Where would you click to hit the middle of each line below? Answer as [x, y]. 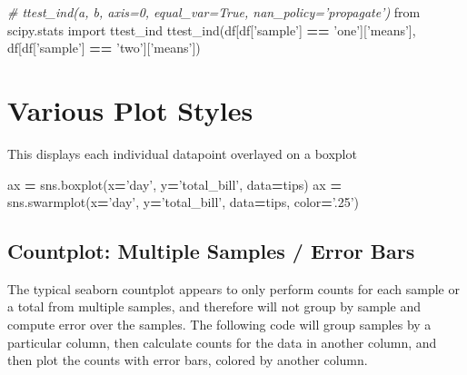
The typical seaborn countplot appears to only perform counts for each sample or [233, 288]
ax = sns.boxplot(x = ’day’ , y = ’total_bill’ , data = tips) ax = [174, 184]
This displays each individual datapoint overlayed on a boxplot [182, 153]
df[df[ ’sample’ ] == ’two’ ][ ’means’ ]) [104, 48]
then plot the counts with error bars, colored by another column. [188, 360]
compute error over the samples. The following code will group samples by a [219, 325]
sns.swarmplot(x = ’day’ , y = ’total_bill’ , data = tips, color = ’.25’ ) [184, 202]
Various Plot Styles [130, 109]
